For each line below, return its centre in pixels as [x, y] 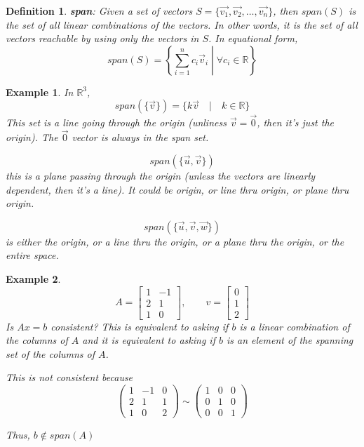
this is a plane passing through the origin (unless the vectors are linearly [161, 175]
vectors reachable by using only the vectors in [102, 38]
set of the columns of [50, 353]
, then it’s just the [296, 122]
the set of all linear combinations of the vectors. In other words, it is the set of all [182, 24]
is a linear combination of [295, 326]
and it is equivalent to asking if [149, 340]
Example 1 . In [40, 92]
